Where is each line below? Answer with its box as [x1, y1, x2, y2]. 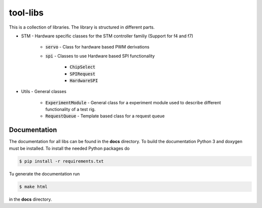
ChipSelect [69, 64, 96, 70]
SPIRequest [69, 71, 96, 77]
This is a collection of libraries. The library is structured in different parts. [9, 24, 155, 30]
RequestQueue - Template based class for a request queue [45, 113, 165, 119]
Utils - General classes [21, 89, 66, 95]
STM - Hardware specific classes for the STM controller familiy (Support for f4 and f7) [21, 33, 194, 39]
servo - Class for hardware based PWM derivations [45, 44, 150, 50]
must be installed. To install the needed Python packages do [9, 145, 130, 151]
